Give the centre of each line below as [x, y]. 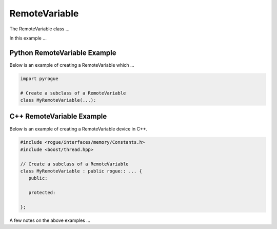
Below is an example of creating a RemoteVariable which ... [72, 65]
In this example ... [28, 38]
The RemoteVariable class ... [39, 29]
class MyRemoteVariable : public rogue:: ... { [81, 171]
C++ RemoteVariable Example [58, 116]
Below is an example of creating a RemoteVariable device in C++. [78, 129]
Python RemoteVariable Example [63, 53]
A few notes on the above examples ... [50, 220]
